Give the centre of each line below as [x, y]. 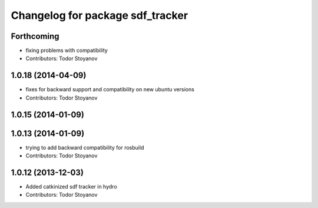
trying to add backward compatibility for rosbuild [85, 147]
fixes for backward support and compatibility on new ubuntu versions [110, 90]
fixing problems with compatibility [67, 51]
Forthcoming [35, 36]
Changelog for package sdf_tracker [100, 15]
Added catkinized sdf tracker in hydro [71, 186]
